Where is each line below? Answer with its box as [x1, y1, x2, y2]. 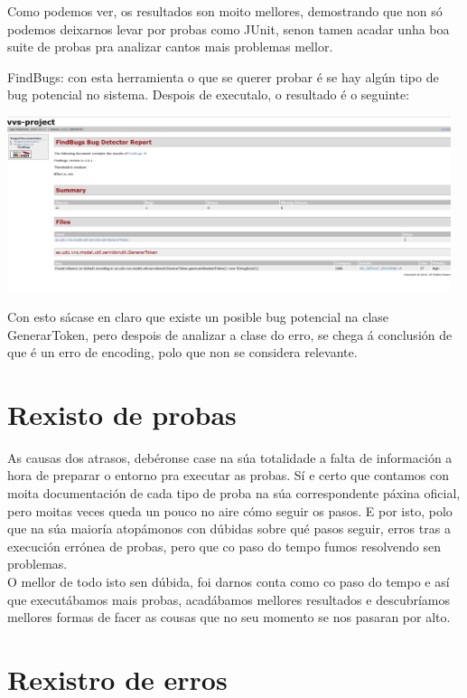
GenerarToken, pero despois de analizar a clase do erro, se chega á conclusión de [7, 325, 453, 344]
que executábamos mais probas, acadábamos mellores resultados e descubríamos [7, 590, 451, 608]
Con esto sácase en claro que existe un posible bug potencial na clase [7, 307, 389, 325]
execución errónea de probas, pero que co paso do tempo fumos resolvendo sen [7, 536, 442, 555]
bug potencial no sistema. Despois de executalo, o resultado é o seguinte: [7, 85, 410, 104]
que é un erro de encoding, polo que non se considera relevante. [7, 343, 358, 362]
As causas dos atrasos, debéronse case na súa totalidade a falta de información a [7, 448, 453, 467]
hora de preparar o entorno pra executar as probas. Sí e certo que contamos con [7, 466, 450, 485]
